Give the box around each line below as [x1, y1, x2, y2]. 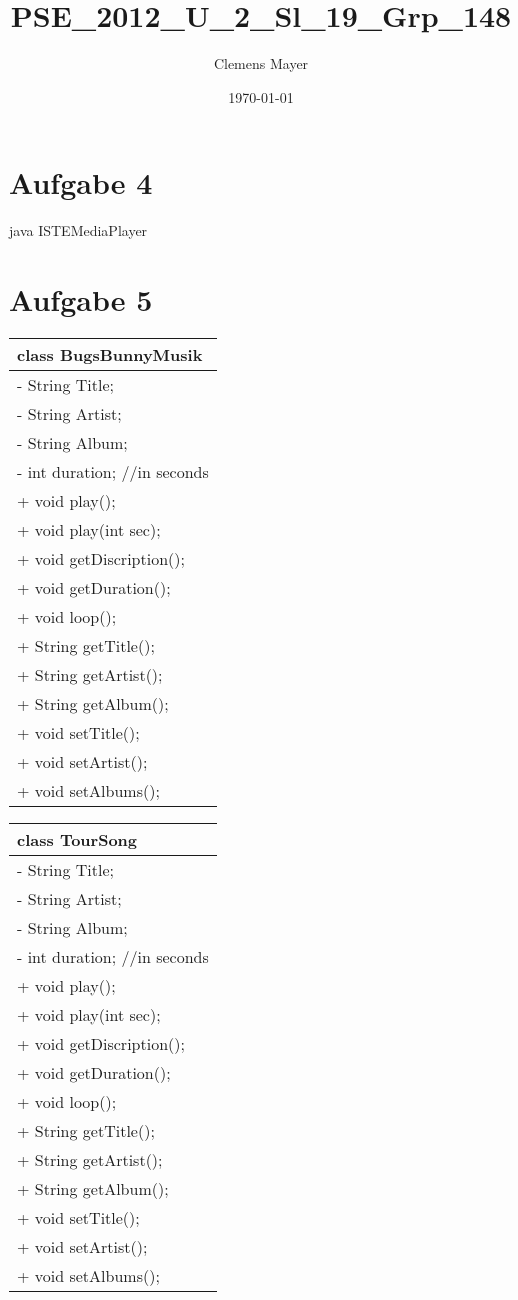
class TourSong [17, 827, 138, 851]
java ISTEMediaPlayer [9, 220, 148, 241]
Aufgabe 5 [9, 279, 153, 320]
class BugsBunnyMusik [17, 342, 203, 366]
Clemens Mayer [213, 53, 309, 74]
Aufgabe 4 [9, 162, 153, 203]
